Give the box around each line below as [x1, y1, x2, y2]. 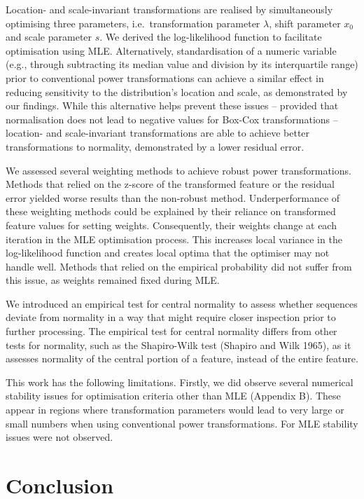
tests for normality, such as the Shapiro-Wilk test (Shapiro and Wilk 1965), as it [6, 337, 351, 352]
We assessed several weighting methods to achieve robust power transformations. [6, 163, 351, 177]
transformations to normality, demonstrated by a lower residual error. [6, 139, 304, 153]
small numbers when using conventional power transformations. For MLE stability [6, 416, 358, 430]
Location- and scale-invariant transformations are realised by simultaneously [6, 2, 333, 16]
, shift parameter [269, 15, 341, 30]
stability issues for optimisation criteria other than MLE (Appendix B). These [6, 388, 341, 403]
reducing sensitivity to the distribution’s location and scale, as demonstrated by [6, 84, 348, 99]
